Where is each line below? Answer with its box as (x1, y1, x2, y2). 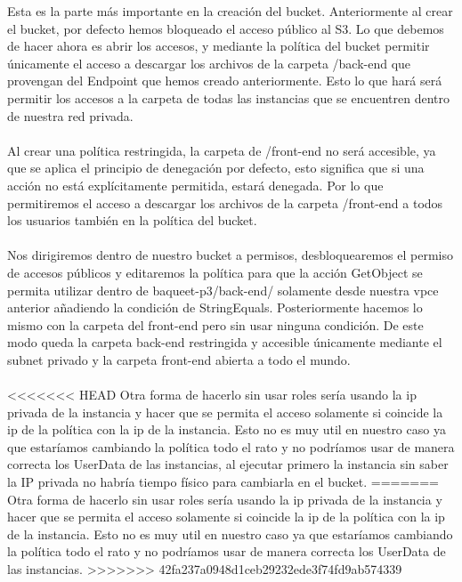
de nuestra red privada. (7, 106, 134, 125)
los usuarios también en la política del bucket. (7, 211, 257, 230)
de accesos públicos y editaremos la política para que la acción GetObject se (7, 263, 423, 281)
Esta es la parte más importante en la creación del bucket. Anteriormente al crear (7, 2, 453, 20)
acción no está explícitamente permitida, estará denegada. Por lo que (7, 175, 384, 194)
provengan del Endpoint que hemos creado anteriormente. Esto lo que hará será (7, 71, 442, 90)
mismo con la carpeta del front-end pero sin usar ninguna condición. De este (7, 315, 424, 334)
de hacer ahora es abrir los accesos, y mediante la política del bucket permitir (7, 36, 430, 55)
